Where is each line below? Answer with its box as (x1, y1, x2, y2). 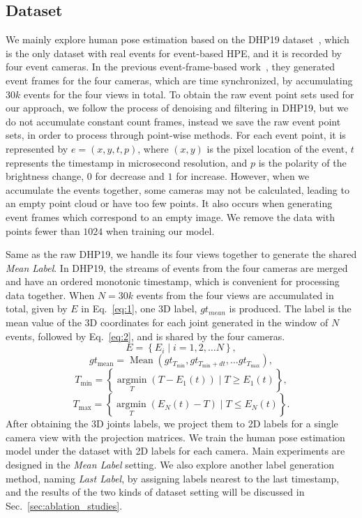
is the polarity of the (258, 155, 347, 169)
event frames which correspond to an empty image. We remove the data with (6, 209, 335, 224)
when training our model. (106, 223, 215, 238)
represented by (6, 141, 68, 155)
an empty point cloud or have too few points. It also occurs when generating (6, 196, 333, 211)
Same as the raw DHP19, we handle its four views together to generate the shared (6, 247, 357, 261)
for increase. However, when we (176, 169, 310, 183)
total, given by (6, 301, 68, 316)
